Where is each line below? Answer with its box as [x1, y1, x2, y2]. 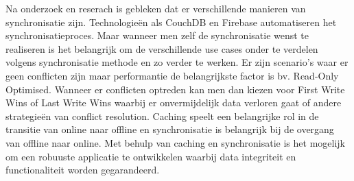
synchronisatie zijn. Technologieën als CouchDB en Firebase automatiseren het [5, 14, 337, 29]
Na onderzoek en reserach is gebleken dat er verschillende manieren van [5, 1, 306, 15]
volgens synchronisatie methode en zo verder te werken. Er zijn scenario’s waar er [5, 55, 349, 69]
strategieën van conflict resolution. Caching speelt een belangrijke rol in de [5, 108, 319, 123]
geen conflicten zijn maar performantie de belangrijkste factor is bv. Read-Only [5, 68, 339, 82]
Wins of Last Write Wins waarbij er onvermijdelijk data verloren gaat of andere [5, 95, 342, 110]
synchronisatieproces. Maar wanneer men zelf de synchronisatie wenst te [5, 28, 309, 43]
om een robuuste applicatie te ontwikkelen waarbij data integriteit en [5, 149, 296, 163]
